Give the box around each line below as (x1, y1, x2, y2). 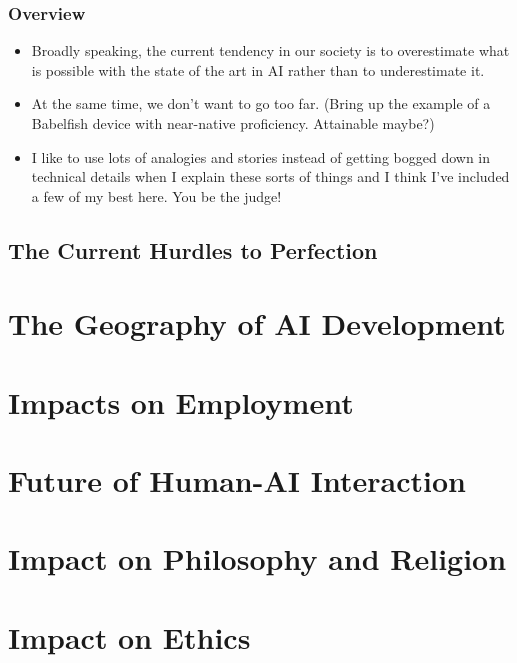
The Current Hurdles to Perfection (8, 234, 378, 265)
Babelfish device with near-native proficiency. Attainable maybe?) (31, 113, 435, 133)
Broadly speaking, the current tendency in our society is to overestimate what (31, 40, 510, 61)
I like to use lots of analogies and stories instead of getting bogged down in (31, 146, 491, 167)
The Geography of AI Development (8, 303, 506, 344)
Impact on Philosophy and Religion (8, 538, 507, 579)
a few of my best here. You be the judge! (31, 185, 282, 206)
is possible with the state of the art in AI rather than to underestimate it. (31, 59, 485, 80)
